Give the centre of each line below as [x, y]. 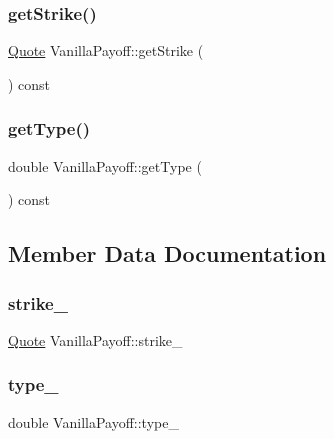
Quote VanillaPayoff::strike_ [95, 339]
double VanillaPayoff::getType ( [105, 165]
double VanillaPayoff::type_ [93, 421]
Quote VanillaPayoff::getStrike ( [106, 50]
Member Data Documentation [167, 253]
